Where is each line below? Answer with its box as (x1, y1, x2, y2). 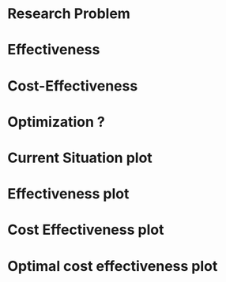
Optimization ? (7, 113, 106, 131)
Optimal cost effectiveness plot (7, 257, 218, 275)
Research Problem (7, 5, 131, 23)
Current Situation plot (7, 149, 153, 166)
